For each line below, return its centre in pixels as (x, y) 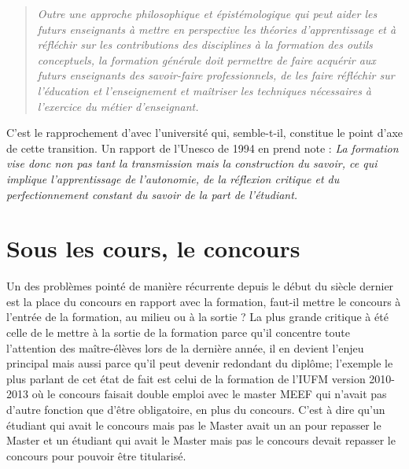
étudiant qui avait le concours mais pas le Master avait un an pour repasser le (194, 425)
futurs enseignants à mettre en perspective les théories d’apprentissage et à (217, 29)
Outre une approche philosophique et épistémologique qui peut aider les (207, 13)
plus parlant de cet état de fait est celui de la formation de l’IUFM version (186, 378)
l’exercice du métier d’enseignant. (118, 106)
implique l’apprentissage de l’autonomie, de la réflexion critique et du (173, 178)
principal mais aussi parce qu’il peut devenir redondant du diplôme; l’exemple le (200, 363)
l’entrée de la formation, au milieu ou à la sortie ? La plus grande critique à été (197, 317)
